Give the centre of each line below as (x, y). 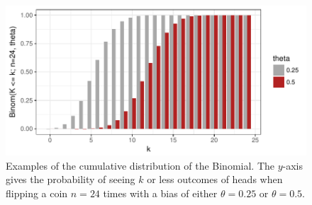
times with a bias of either (160, 193)
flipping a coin (37, 193)
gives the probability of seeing (71, 179)
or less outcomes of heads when (215, 179)
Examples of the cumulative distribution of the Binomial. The (140, 165)
